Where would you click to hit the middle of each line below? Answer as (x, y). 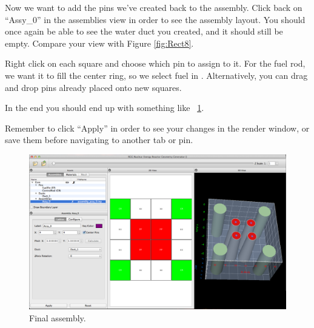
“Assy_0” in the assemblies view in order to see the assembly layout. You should (155, 19)
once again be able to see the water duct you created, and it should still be (144, 31)
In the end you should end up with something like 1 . (105, 108)
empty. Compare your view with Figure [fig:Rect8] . (99, 43)
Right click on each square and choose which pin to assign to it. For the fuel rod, (155, 63)
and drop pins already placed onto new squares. (93, 87)
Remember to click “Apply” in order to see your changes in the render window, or (157, 128)
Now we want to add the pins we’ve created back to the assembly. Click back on (154, 7)
